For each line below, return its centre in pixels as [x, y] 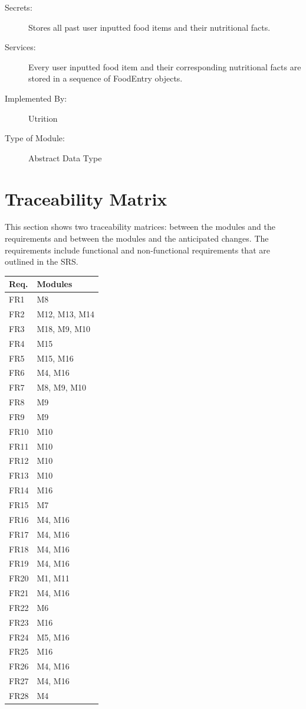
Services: [20, 47]
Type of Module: [35, 138]
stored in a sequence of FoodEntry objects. [106, 78]
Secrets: [19, 7]
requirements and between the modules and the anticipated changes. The [137, 238]
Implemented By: [36, 98]
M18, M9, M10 [64, 328]
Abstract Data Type [65, 157]
